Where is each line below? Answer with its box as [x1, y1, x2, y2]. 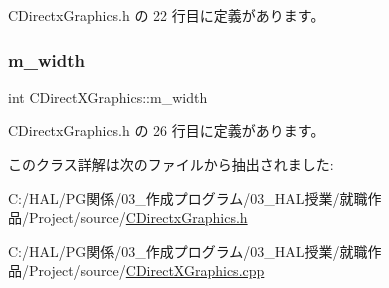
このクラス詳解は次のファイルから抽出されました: [8, 154, 334, 174]
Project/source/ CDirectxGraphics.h [28, 207, 248, 228]
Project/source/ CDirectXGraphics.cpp [28, 260, 265, 281]
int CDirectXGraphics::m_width [8, 86, 208, 107]
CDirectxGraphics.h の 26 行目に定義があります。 [8, 120, 325, 141]
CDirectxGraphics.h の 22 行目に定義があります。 [8, 5, 325, 25]
